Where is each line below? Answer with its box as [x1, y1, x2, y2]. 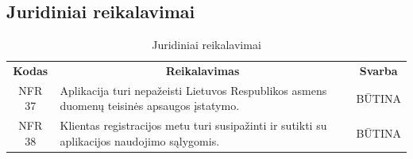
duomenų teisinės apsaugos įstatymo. [60, 97, 240, 114]
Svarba [359, 62, 398, 79]
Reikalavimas [165, 62, 240, 79]
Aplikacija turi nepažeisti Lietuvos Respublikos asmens [60, 81, 327, 98]
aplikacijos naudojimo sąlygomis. [60, 132, 220, 149]
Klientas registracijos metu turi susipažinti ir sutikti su [60, 117, 327, 134]
